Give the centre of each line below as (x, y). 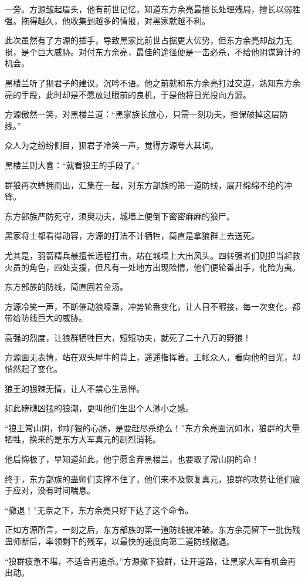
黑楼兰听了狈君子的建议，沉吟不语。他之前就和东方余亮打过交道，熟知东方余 (152, 82)
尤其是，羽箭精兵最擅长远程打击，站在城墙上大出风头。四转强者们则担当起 (148, 255)
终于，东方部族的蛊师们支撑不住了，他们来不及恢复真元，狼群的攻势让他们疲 (152, 478)
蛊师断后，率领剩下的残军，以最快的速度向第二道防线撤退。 (120, 541)
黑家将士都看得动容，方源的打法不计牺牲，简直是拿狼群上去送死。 (132, 236)
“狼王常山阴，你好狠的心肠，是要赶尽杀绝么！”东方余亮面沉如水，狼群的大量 (152, 427)
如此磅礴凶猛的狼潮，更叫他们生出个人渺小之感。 (99, 408)
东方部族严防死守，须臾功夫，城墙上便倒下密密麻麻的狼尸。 (120, 216)
